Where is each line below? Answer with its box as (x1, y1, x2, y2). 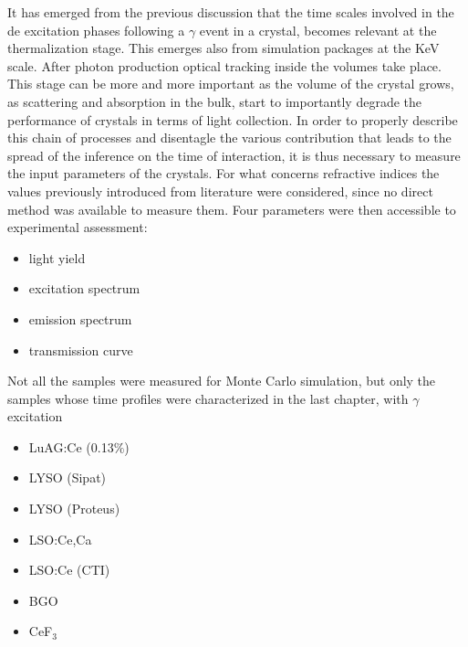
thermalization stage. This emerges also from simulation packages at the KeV (7, 38, 440, 58)
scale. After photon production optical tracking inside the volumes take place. (7, 56, 442, 75)
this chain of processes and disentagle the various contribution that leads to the (7, 128, 452, 147)
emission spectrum (28, 309, 132, 328)
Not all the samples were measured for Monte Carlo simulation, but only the (7, 371, 436, 390)
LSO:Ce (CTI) (28, 560, 110, 579)
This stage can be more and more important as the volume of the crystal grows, (7, 74, 454, 93)
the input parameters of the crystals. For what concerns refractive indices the (7, 164, 440, 183)
